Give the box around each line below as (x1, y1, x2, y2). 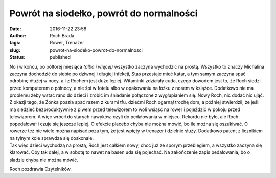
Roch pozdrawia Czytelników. (9, 166, 72, 172)
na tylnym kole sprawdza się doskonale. (9, 135, 94, 141)
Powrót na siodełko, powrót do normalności (9, 8, 198, 19)
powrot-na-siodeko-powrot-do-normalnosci (50, 47, 143, 53)
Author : (9, 32, 27, 38)
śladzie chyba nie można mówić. (9, 157, 79, 163)
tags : (9, 40, 21, 46)
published (50, 54, 71, 60)
